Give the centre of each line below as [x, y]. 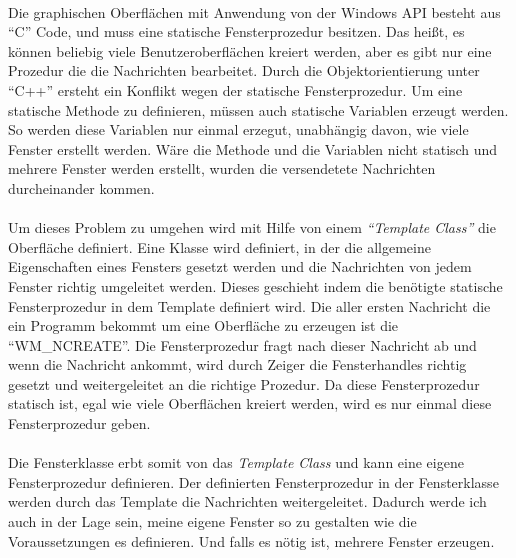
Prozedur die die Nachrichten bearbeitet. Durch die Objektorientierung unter [244, 70]
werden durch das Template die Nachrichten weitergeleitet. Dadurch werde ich [247, 501]
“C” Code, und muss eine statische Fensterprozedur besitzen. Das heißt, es [236, 31]
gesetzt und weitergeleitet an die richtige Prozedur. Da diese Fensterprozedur [244, 383]
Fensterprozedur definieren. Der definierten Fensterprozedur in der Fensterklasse [253, 481]
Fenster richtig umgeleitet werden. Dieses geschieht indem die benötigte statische [255, 285]
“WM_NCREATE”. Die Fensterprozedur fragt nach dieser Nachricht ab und [242, 344]
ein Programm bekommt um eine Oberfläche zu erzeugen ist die [203, 325]
